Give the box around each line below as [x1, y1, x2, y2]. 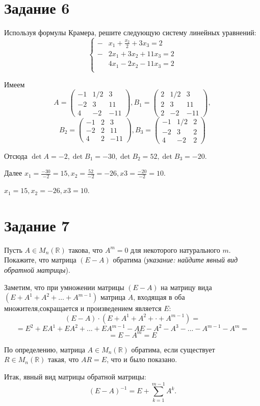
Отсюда [4, 150, 28, 161]
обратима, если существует [131, 344, 215, 354]
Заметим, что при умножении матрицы [4, 281, 124, 292]
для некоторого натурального [131, 244, 220, 255]
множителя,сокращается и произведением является [4, 303, 162, 314]
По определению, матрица [4, 344, 85, 354]
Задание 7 [4, 214, 70, 235]
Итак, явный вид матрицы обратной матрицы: [4, 371, 146, 381]
